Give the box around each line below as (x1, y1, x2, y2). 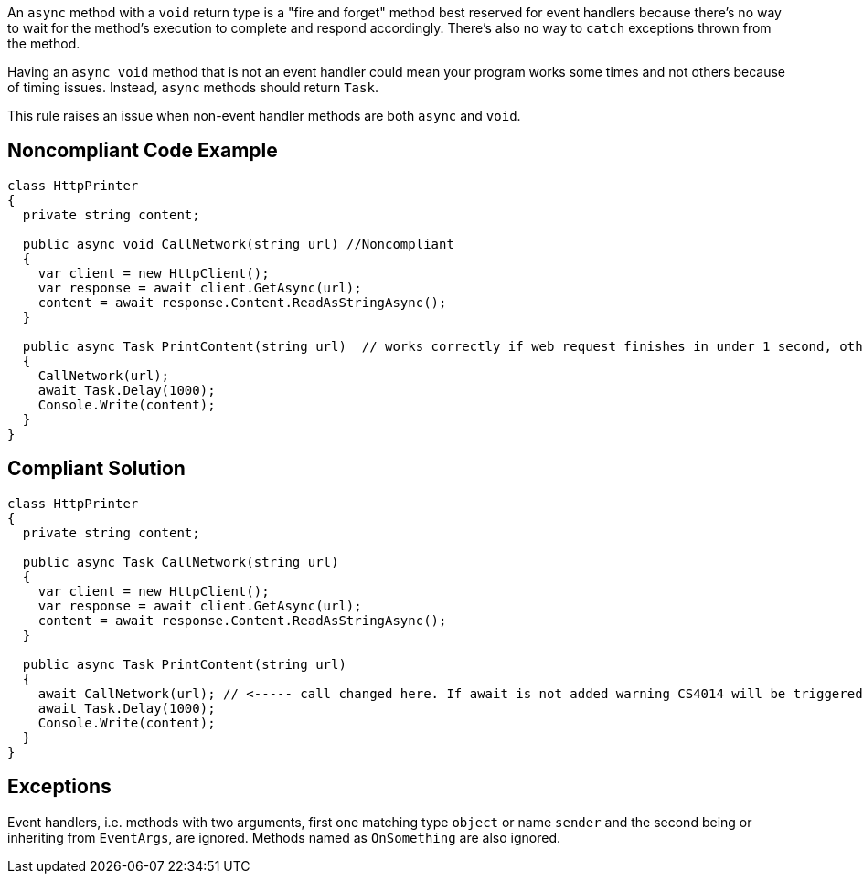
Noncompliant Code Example (7, 139, 278, 163)
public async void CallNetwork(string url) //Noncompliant (22, 236, 454, 251)
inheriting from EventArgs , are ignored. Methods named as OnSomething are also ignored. (7, 829, 560, 845)
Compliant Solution (7, 457, 186, 481)
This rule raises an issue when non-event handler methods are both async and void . (7, 108, 521, 123)
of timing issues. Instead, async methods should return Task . (7, 80, 378, 95)
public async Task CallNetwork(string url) (22, 554, 339, 569)
